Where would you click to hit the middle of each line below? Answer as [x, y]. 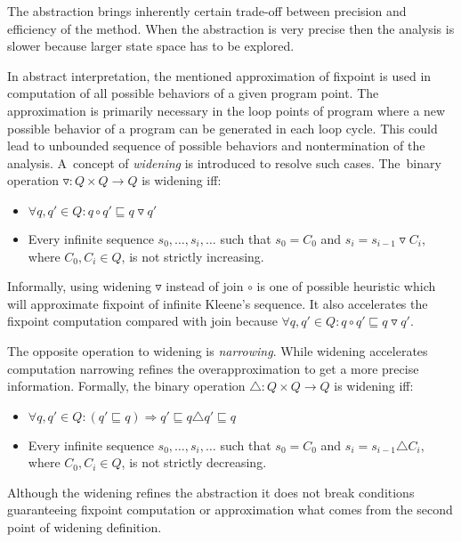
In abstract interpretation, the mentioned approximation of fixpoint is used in [219, 75]
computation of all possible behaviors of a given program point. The [193, 93]
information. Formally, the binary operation [126, 386]
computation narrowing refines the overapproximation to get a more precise [213, 368]
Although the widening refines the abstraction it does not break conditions [211, 492]
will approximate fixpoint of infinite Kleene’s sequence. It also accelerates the [218, 303]
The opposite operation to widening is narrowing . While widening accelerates [218, 350]
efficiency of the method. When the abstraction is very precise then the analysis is [231, 28]
